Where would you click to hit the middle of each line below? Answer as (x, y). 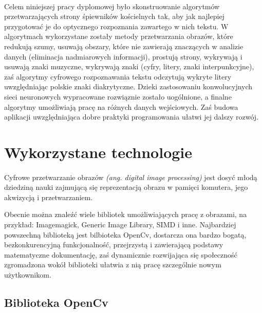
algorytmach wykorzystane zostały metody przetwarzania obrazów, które (119, 36)
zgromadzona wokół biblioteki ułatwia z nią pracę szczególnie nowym (113, 265)
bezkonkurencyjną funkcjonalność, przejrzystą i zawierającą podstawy (114, 244)
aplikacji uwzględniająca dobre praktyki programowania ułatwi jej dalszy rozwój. (132, 117)
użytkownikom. (28, 275)
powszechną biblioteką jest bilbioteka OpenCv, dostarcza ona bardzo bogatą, (125, 234)
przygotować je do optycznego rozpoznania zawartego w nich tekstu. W (116, 26)
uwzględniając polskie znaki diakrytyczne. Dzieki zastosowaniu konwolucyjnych (128, 86)
